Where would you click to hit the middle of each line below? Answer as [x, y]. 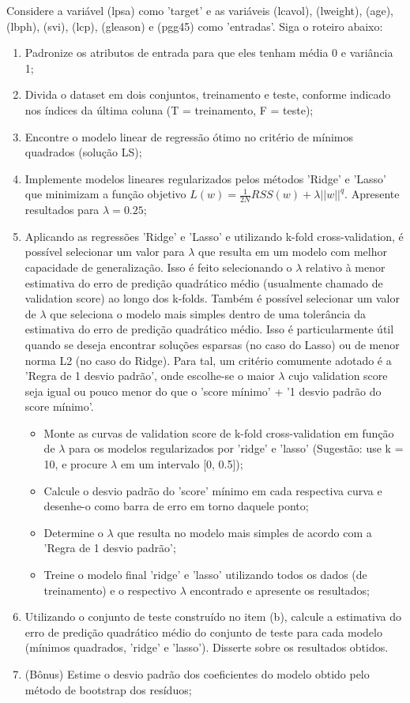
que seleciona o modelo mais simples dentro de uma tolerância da [208, 313]
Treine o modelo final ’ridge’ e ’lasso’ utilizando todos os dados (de [205, 575]
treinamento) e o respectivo [110, 590]
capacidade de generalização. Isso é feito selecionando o [158, 267]
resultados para [62, 210]
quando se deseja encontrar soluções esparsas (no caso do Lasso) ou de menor [212, 344]
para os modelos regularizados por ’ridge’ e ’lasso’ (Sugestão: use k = [236, 448]
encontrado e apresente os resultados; [280, 590]
